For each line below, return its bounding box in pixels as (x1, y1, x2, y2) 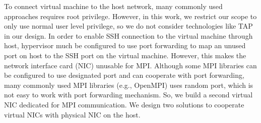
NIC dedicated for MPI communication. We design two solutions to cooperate (4, 99, 244, 109)
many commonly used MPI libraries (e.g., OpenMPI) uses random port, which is (4, 79, 253, 90)
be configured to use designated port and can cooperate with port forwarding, (4, 70, 244, 80)
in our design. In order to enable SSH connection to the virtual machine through (4, 30, 253, 41)
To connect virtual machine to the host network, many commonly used (4, 1, 223, 11)
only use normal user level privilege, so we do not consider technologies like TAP (4, 21, 253, 31)
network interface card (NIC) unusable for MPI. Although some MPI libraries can (4, 60, 257, 70)
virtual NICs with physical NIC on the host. (4, 109, 141, 119)
